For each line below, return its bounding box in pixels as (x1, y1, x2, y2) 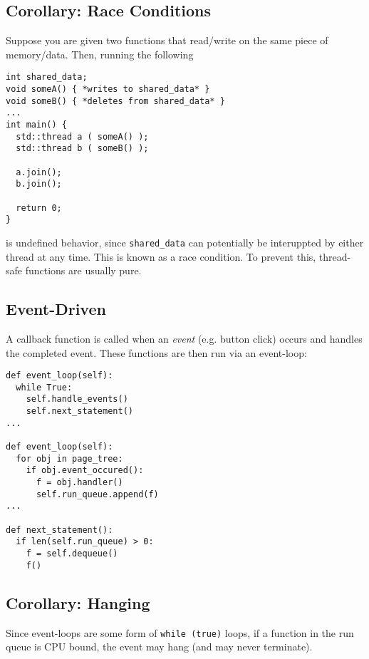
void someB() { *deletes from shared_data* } (6, 95, 225, 106)
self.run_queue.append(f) (36, 489, 159, 499)
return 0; (16, 202, 62, 213)
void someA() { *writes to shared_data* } (6, 84, 210, 95)
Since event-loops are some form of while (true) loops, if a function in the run (6, 625, 354, 640)
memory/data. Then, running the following (6, 46, 194, 61)
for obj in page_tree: (16, 453, 123, 464)
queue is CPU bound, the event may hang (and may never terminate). (6, 639, 313, 654)
